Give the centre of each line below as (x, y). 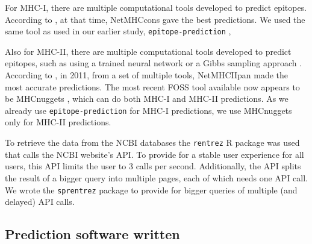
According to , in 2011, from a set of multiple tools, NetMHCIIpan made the (147, 75)
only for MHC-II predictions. (58, 122)
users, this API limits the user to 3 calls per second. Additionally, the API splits (153, 166)
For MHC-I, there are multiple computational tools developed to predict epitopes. (156, 7)
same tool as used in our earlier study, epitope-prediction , (118, 31)
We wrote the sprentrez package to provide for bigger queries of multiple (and (151, 189)
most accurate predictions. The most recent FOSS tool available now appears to (152, 86)
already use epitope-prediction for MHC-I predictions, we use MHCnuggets (148, 110)
